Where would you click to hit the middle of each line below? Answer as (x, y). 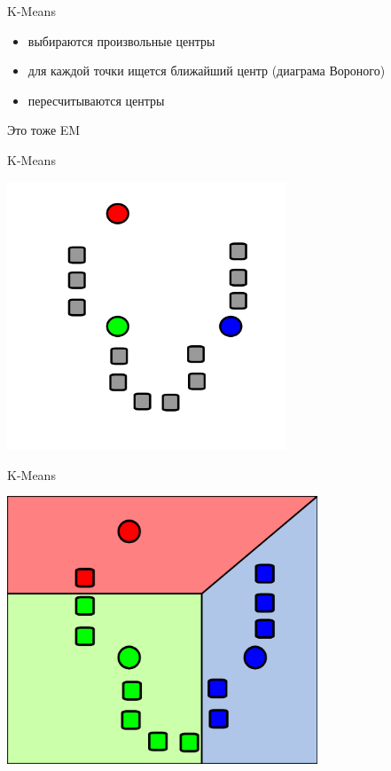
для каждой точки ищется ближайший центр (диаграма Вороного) (207, 71)
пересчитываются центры (96, 100)
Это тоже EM (44, 130)
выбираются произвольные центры (121, 40)
